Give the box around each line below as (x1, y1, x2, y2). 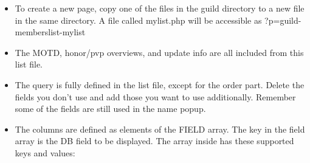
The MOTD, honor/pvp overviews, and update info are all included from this (15, 46, 304, 58)
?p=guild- (264, 13, 301, 26)
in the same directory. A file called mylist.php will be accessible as (15, 13, 262, 26)
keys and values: (15, 146, 75, 159)
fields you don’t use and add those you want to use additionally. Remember (15, 90, 296, 103)
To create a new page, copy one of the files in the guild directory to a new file (15, 2, 305, 14)
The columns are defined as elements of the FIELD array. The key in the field (15, 122, 305, 135)
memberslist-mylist (15, 26, 86, 38)
